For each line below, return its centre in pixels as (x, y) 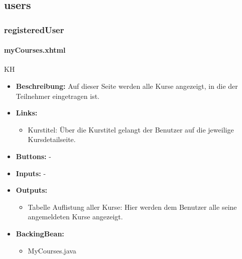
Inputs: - (31, 173)
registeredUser (34, 29)
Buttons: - (33, 156)
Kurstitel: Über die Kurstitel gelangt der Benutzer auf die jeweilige (131, 129)
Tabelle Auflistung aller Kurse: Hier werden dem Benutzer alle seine (132, 207)
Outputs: (32, 190)
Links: (27, 113)
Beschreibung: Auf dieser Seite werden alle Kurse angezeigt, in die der (127, 86)
